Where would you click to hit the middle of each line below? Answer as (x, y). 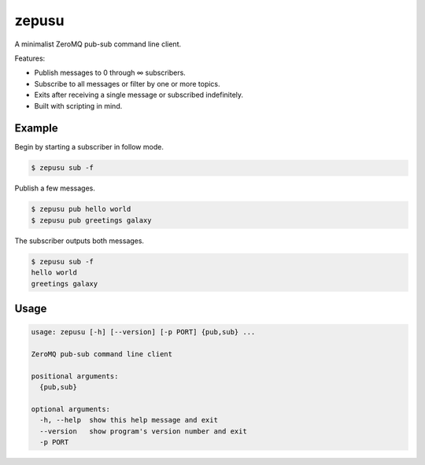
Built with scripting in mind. (78, 105)
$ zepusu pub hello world (81, 209)
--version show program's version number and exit (143, 431)
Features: (30, 58)
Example (36, 129)
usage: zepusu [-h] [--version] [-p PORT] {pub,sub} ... (143, 332)
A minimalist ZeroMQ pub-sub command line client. (98, 44)
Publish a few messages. (55, 188)
